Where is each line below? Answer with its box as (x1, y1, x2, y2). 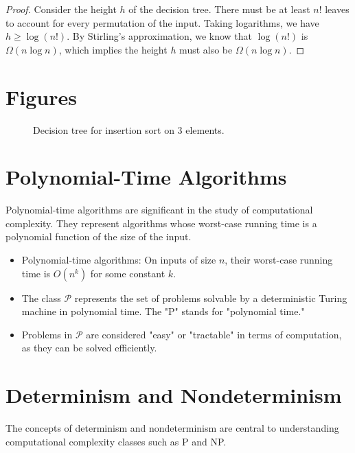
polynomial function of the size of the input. (5, 229, 192, 244)
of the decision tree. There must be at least (128, 2, 310, 16)
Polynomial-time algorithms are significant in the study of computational (5, 202, 313, 217)
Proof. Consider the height (5, 2, 117, 16)
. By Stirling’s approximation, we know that (67, 29, 253, 43)
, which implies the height (58, 42, 168, 56)
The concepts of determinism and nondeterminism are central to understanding (5, 421, 339, 435)
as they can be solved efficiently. (21, 340, 157, 355)
